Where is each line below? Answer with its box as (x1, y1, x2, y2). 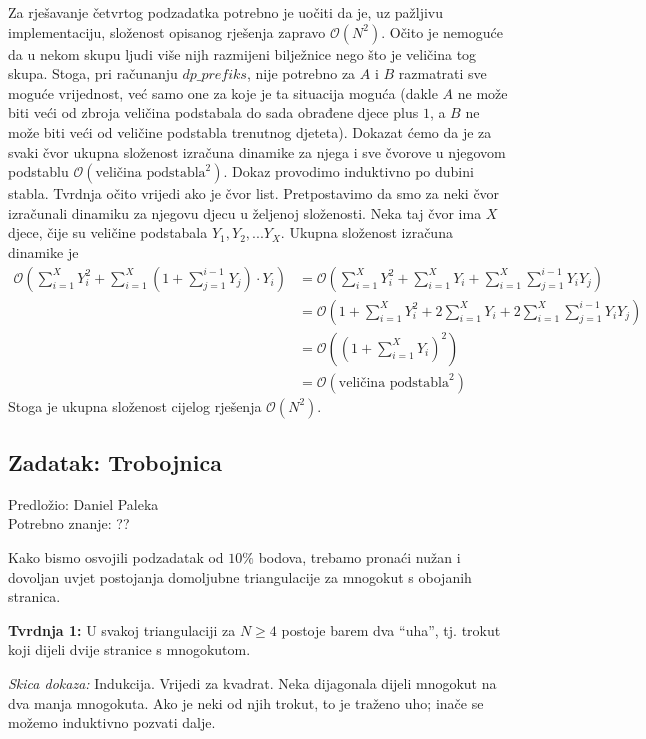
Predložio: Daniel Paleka (8, 493, 159, 514)
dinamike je (8, 241, 79, 262)
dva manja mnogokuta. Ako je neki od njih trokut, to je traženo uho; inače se (8, 692, 484, 713)
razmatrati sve (398, 63, 487, 84)
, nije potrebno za (246, 63, 356, 84)
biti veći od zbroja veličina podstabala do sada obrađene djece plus (8, 102, 419, 123)
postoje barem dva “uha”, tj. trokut (281, 619, 501, 640)
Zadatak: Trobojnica (8, 447, 222, 478)
